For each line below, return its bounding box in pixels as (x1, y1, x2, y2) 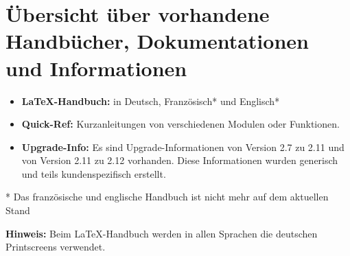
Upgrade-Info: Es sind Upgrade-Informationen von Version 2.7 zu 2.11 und (21, 139, 345, 154)
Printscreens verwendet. (5, 240, 106, 254)
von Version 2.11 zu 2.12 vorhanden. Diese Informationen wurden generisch (21, 153, 338, 167)
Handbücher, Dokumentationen (5, 27, 309, 55)
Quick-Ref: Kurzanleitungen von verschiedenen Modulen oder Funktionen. (21, 117, 340, 131)
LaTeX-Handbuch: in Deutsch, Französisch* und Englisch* (21, 93, 280, 108)
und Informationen (5, 54, 187, 82)
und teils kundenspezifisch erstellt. (21, 166, 166, 181)
